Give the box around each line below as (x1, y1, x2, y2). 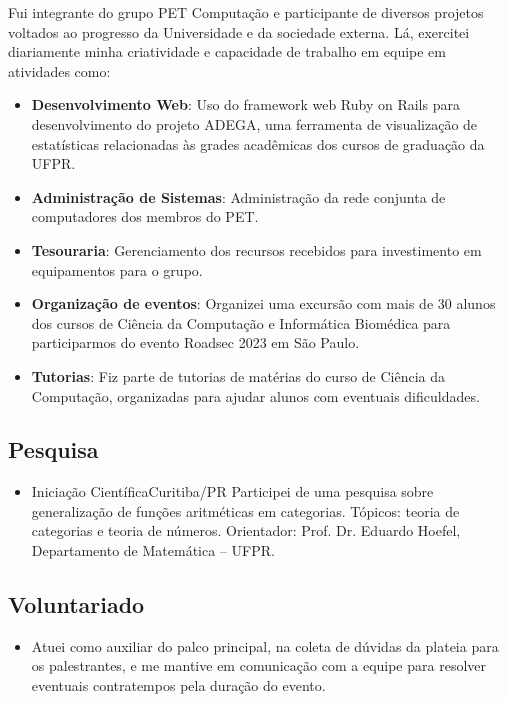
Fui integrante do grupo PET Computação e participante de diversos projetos (8, 2, 484, 22)
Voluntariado (8, 589, 145, 620)
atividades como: (8, 60, 111, 81)
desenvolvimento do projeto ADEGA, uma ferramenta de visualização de (31, 113, 478, 134)
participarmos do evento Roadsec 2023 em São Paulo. (31, 332, 360, 353)
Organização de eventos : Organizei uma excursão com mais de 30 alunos (31, 293, 496, 314)
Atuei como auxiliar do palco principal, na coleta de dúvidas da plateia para (31, 635, 499, 656)
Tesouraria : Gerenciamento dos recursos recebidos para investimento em (31, 239, 482, 260)
